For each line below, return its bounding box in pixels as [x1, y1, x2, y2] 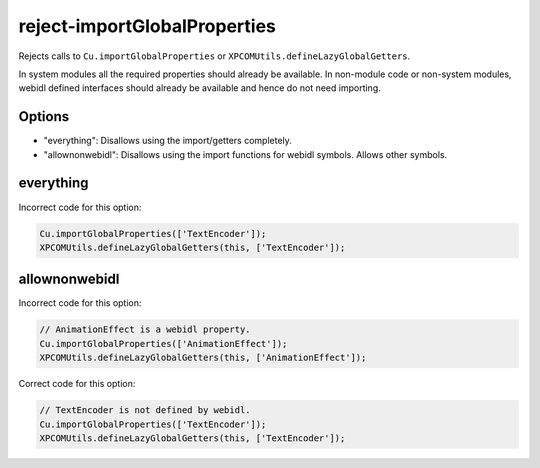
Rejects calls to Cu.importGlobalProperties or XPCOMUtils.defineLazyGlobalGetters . [18, 50, 411, 62]
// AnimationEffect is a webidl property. [39, 324, 251, 335]
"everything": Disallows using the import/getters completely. [43, 135, 292, 147]
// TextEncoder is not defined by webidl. [39, 405, 251, 416]
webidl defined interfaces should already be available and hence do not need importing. [18, 82, 381, 94]
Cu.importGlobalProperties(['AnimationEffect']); [39, 338, 288, 349]
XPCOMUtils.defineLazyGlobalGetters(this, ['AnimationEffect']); [39, 352, 367, 364]
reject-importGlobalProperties [18, 15, 277, 37]
